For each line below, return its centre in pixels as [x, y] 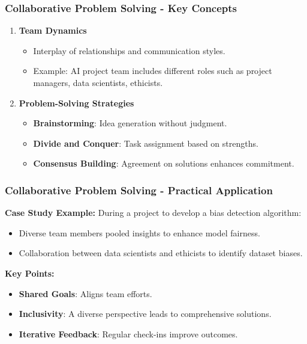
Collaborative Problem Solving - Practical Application [139, 190]
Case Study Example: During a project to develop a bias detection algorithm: [153, 213]
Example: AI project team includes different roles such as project [153, 71]
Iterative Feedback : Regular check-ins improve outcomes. [128, 333]
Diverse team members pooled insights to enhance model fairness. [139, 232]
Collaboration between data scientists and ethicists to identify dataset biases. [161, 253]
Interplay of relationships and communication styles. [129, 50]
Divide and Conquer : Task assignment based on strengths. [146, 143]
